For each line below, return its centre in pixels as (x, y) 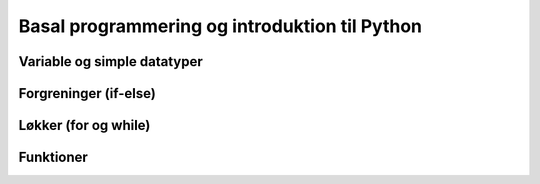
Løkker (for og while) (84, 125)
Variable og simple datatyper (111, 61)
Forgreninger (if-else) (87, 93)
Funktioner (53, 157)
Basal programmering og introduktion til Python (220, 26)
